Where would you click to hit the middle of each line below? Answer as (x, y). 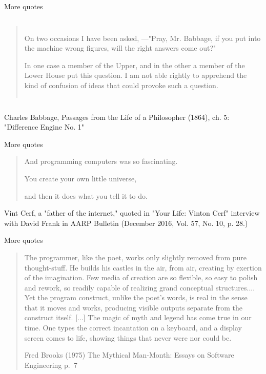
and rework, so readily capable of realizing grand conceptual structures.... (140, 287)
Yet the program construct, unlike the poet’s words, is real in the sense (136, 297)
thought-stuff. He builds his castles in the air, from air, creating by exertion (143, 267)
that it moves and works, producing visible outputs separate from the (134, 307)
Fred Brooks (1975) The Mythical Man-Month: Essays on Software (129, 355)
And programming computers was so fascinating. (101, 161)
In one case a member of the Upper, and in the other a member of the (135, 65)
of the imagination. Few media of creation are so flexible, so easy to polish (141, 277)
